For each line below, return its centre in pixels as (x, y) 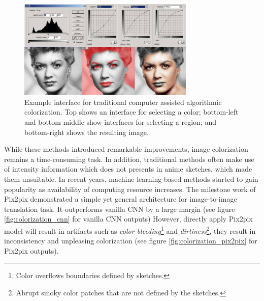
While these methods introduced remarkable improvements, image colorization (126, 149)
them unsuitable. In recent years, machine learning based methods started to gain (131, 179)
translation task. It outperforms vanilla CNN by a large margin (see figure (120, 209)
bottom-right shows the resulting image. (87, 132)
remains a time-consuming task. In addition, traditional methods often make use (129, 159)
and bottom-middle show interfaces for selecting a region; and (120, 122)
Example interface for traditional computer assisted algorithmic (123, 102)
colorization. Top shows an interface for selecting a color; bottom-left (131, 112)
